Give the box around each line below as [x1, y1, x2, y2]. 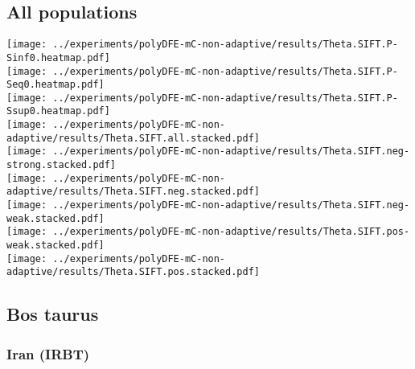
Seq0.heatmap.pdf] [6, 79, 105, 91]
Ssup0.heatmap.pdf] [6, 105, 110, 117]
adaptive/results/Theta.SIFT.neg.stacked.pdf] [6, 186, 260, 198]
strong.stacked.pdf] [6, 159, 117, 171]
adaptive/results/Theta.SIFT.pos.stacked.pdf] [6, 266, 260, 278]
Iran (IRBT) [6, 343, 90, 363]
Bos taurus [6, 301, 99, 326]
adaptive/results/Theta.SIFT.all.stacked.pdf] [6, 132, 260, 144]
